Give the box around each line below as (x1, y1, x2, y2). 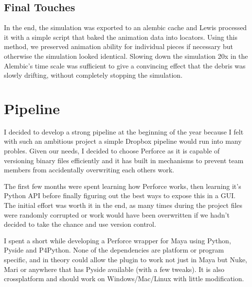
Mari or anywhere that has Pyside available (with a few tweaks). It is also (4, 264, 224, 274)
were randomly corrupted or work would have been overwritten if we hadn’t (4, 209, 230, 219)
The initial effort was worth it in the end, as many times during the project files (4, 200, 243, 210)
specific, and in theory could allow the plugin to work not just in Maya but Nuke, (4, 254, 247, 265)
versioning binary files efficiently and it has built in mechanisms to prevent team (4, 155, 244, 165)
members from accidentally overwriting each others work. (4, 165, 174, 175)
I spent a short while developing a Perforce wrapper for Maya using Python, (4, 235, 231, 245)
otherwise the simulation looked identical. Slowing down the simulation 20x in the (4, 51, 248, 61)
